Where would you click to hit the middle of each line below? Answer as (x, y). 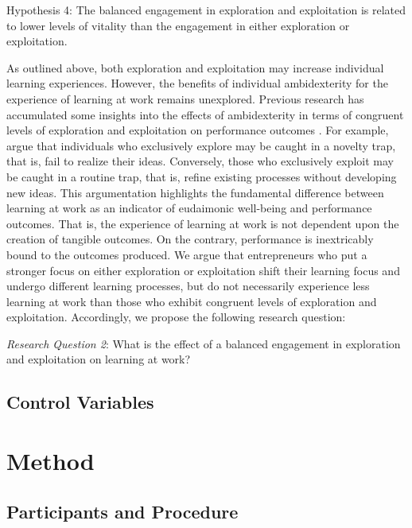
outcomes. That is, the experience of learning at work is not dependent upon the (203, 223)
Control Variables (80, 402)
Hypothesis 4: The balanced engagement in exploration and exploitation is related (206, 10)
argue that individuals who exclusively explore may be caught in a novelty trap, (201, 145)
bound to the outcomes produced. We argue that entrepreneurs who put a (187, 254)
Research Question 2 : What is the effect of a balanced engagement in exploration (204, 343)
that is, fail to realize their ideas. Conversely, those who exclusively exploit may (200, 161)
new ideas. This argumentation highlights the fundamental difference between (195, 192)
